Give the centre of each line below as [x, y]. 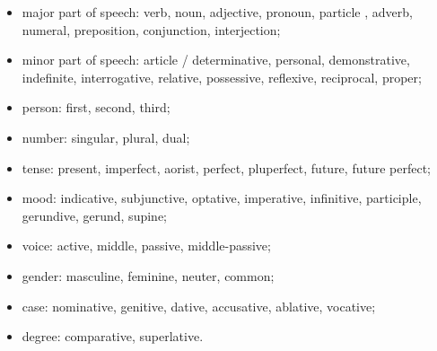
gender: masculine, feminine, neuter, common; [148, 275]
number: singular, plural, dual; [106, 137]
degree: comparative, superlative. [113, 336]
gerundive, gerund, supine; [94, 215]
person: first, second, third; [96, 107]
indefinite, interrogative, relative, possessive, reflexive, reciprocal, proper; [222, 77]
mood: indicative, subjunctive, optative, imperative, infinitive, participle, [222, 198]
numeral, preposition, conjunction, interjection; [151, 29]
